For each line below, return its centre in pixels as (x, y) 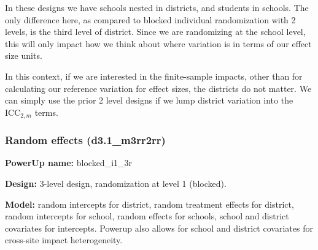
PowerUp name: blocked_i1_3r (69, 163)
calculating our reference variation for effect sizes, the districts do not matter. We (158, 88)
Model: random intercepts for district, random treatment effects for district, (149, 204)
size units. (24, 55)
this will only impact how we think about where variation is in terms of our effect (158, 43)
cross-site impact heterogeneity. (64, 240)
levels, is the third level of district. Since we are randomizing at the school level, (155, 32)
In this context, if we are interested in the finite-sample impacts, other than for (154, 76)
